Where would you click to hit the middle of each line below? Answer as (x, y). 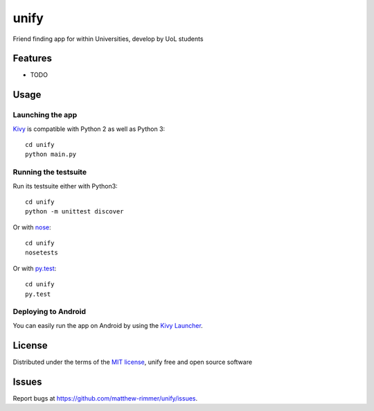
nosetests (42, 253)
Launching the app (45, 115)
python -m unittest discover (74, 212)
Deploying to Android (50, 312)
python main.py (51, 155)
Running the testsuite (50, 172)
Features (32, 59)
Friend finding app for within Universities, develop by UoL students (108, 39)
